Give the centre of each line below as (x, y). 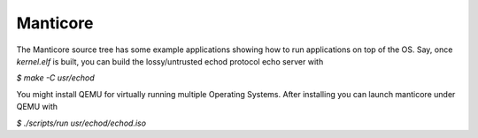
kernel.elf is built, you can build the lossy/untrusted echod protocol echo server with (170, 61)
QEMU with (37, 107)
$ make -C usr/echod (55, 78)
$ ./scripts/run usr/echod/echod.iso (81, 123)
